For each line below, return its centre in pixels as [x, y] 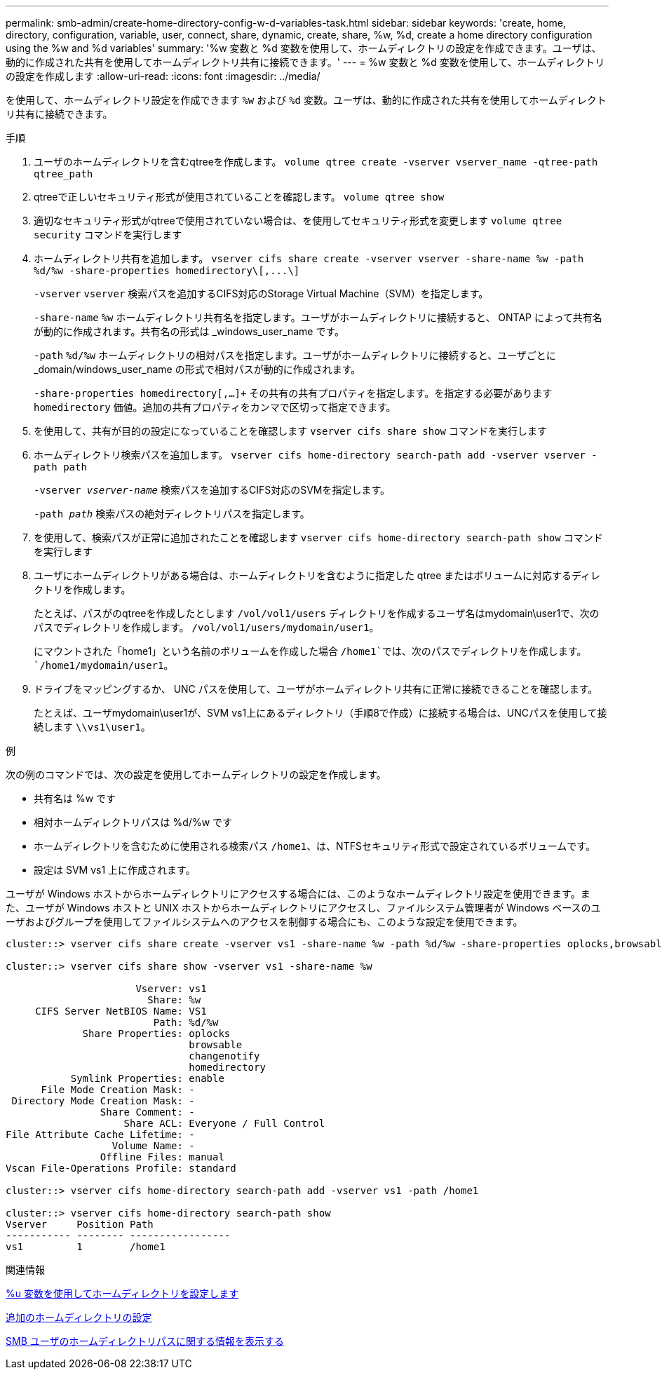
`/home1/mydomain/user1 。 [104, 665]
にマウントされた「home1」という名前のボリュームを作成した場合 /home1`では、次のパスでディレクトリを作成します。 [310, 651]
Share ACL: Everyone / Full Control [224, 1123]
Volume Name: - [153, 1146]
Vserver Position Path [80, 1224]
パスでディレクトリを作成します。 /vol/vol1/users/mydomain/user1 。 [207, 627]
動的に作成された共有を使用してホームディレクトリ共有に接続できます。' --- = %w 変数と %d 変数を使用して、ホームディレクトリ [305, 62]
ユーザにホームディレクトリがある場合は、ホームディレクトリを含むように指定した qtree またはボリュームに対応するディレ [317, 575]
